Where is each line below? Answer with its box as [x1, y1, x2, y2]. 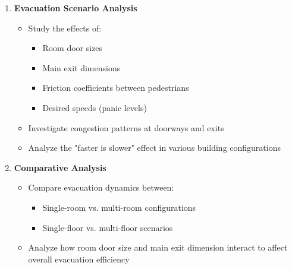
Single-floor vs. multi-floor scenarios [42, 221, 173, 233]
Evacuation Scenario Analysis [14, 2, 137, 14]
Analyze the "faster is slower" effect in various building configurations [28, 141, 281, 154]
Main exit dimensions [42, 61, 121, 74]
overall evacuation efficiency [28, 252, 130, 265]
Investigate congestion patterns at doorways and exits [28, 121, 224, 134]
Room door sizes [42, 42, 103, 54]
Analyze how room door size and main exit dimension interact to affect [28, 241, 288, 254]
